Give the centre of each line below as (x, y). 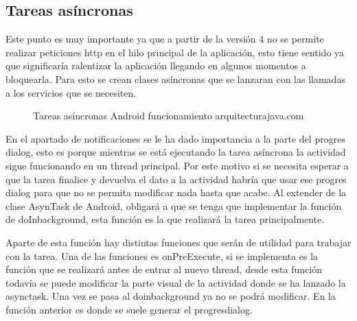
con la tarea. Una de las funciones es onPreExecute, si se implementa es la (162, 255)
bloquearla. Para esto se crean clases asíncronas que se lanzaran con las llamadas (175, 79)
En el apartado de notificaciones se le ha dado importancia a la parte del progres (175, 138)
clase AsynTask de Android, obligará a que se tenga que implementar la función (174, 205)
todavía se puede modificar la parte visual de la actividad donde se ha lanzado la (176, 282)
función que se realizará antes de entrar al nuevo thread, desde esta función (164, 269)
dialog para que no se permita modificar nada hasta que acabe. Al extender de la (176, 192)
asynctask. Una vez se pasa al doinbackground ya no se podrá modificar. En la (171, 296)
